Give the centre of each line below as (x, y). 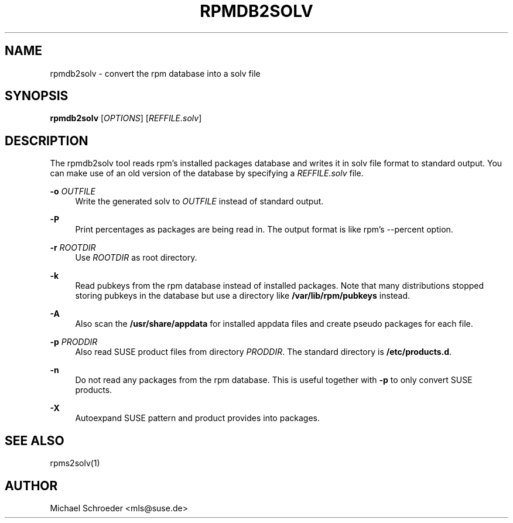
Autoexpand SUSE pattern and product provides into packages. (197, 418)
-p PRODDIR (74, 342)
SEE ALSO (35, 440)
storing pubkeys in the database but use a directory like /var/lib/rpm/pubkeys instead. (243, 296)
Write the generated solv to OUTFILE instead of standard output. (199, 201)
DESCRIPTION (47, 141)
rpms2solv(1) (75, 463)
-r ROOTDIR (73, 248)
